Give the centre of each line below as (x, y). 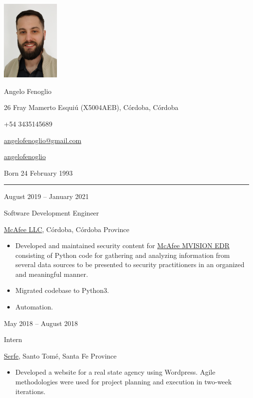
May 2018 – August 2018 (41, 323)
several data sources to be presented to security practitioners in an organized (130, 264)
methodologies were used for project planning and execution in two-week (124, 382)
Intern (13, 339)
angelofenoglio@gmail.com (43, 140)
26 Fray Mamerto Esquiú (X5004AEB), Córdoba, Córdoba (91, 107)
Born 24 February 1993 (38, 172)
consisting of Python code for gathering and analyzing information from (123, 255)
